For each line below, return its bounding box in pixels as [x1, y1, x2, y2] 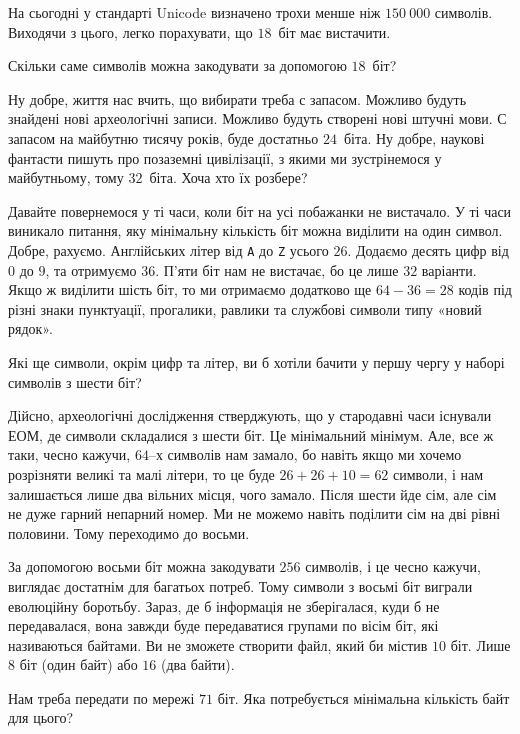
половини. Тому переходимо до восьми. [8, 522, 250, 543]
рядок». [8, 318, 53, 339]
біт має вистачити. [278, 21, 391, 42]
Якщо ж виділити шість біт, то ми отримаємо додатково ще [8, 279, 372, 300]
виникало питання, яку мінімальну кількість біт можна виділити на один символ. [8, 220, 503, 241]
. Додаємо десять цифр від [347, 239, 509, 260]
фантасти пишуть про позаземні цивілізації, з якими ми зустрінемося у [8, 147, 442, 168]
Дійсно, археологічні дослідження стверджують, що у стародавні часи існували [8, 405, 492, 426]
